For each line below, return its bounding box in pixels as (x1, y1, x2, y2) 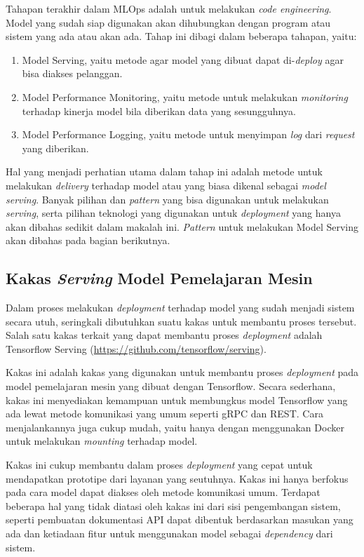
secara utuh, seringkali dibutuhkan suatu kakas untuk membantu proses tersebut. (6, 314, 357, 328)
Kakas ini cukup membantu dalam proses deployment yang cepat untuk (6, 457, 313, 472)
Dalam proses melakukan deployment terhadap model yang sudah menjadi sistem (6, 300, 355, 315)
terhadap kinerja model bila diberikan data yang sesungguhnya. (22, 103, 296, 118)
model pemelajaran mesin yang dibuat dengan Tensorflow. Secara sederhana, (6, 379, 336, 394)
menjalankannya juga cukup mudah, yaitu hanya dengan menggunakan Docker (6, 420, 344, 434)
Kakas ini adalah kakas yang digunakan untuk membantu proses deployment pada (6, 365, 359, 380)
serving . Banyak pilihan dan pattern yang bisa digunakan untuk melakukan (6, 192, 329, 206)
